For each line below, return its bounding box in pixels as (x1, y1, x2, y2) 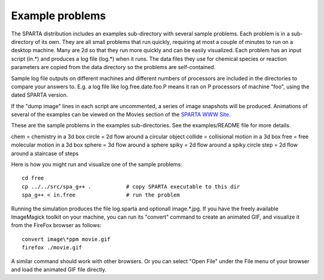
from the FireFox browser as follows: (11, 222, 102, 229)
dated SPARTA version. (11, 91, 68, 99)
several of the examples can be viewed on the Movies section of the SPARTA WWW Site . (11, 111, 231, 118)
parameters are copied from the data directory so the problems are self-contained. (11, 64, 216, 71)
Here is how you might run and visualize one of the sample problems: (11, 161, 182, 168)
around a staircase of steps (11, 150, 79, 157)
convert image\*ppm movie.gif (22, 236, 111, 243)
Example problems (11, 9, 106, 22)
